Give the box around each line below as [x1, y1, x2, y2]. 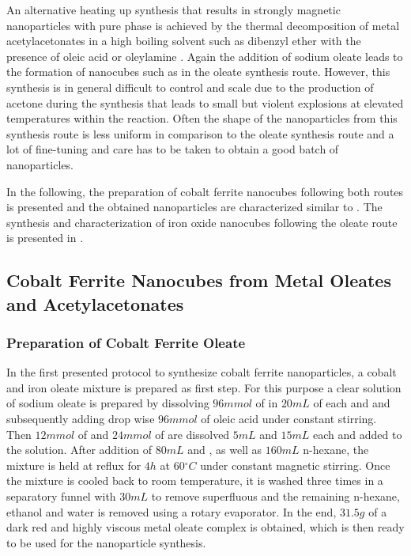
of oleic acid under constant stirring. [201, 410, 377, 427]
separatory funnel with [6, 488, 116, 505]
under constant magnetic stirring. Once [200, 456, 390, 473]
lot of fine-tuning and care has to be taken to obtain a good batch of [6, 141, 339, 157]
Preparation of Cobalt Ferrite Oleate [6, 333, 246, 352]
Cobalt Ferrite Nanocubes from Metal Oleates [6, 268, 391, 293]
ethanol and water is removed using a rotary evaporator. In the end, [6, 503, 337, 520]
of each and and [313, 395, 390, 411]
